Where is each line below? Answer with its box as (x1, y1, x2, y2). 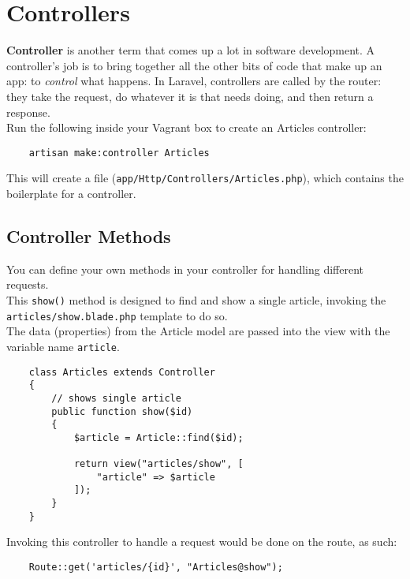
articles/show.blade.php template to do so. (6, 307, 228, 323)
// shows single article (51, 392, 181, 404)
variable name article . (6, 338, 120, 354)
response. (6, 103, 50, 120)
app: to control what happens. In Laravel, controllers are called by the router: (6, 73, 382, 89)
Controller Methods (6, 223, 171, 248)
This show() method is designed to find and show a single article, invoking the (6, 291, 386, 308)
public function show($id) (51, 405, 193, 417)
